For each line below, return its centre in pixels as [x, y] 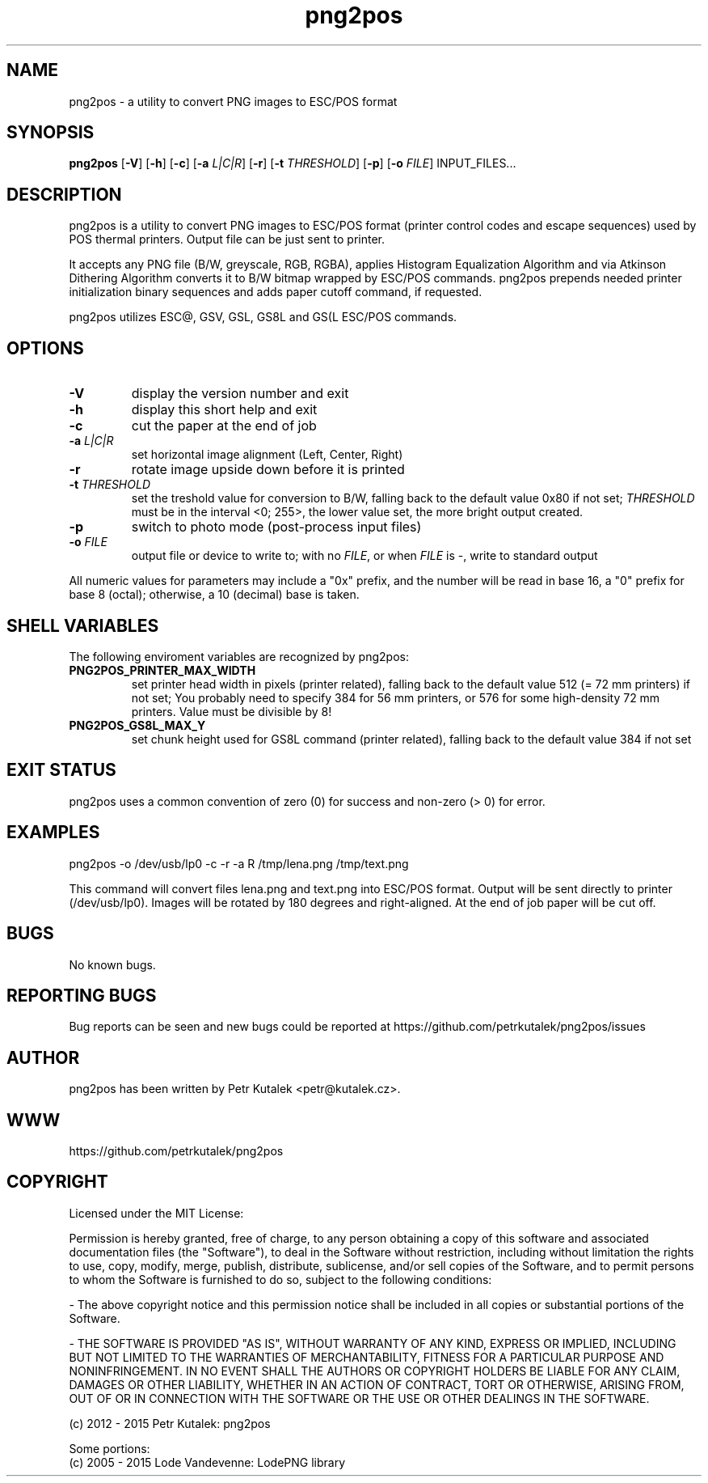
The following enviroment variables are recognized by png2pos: [239, 656]
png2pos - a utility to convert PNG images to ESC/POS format [233, 101]
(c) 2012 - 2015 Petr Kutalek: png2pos [170, 1423]
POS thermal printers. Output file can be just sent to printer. [227, 239]
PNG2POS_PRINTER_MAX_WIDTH [162, 670]
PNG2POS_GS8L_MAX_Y [137, 725]
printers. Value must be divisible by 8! [232, 711]
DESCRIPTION [64, 194]
